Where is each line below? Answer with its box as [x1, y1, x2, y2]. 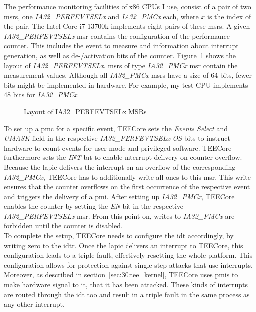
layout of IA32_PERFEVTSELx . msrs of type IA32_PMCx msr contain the [4, 60, 238, 70]
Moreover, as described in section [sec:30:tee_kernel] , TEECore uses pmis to [4, 269, 238, 280]
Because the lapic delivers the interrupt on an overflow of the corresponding [4, 161, 236, 172]
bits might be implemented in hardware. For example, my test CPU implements [4, 79, 248, 90]
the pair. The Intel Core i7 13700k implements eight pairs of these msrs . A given [4, 21, 250, 31]
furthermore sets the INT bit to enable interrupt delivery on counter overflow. [4, 152, 242, 162]
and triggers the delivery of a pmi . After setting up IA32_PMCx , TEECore [4, 191, 235, 201]
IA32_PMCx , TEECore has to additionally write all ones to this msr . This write [4, 171, 251, 182]
